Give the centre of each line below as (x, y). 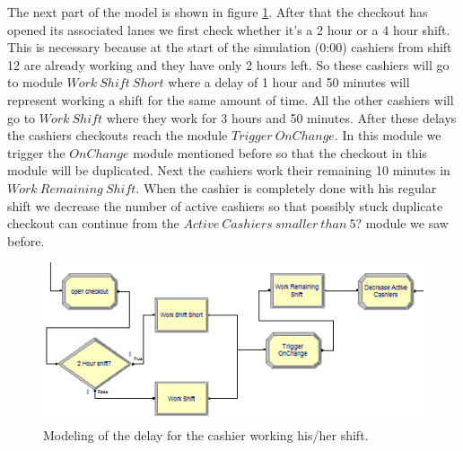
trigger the (36, 152)
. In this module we (388, 135)
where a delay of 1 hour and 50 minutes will (289, 82)
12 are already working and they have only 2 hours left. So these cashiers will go (228, 64)
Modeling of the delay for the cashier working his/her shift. (206, 434)
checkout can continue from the (93, 223)
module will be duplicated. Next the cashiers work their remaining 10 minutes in (229, 170)
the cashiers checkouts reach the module (118, 135)
